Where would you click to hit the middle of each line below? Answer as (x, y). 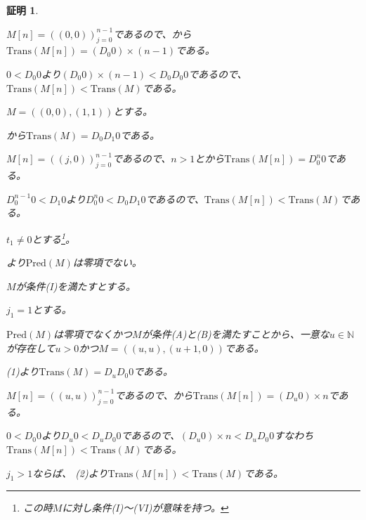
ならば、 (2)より (70, 473)
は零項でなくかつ (93, 334)
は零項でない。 (107, 262)
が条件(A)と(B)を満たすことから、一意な (235, 334)
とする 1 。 (53, 238)
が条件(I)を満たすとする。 (76, 286)
